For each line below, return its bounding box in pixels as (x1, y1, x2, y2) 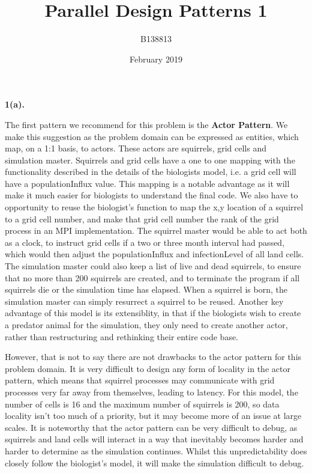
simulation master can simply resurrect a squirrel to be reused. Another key (5, 294, 284, 307)
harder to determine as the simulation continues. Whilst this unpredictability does (5, 444, 307, 457)
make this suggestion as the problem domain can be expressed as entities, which (5, 130, 299, 142)
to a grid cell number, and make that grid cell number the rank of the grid (5, 212, 279, 225)
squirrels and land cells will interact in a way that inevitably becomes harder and (5, 433, 304, 445)
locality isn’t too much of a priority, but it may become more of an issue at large (5, 409, 302, 422)
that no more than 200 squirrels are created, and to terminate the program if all (5, 271, 300, 284)
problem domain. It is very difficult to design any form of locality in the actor (5, 362, 290, 374)
